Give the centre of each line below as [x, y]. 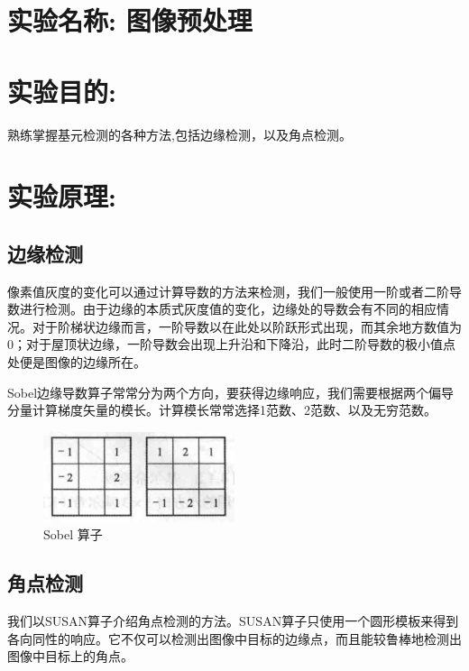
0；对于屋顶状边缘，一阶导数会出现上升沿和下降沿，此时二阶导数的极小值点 [231, 344]
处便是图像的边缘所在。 [77, 362]
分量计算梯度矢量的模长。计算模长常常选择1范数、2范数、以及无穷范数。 [222, 410]
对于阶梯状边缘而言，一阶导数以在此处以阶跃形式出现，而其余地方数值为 [247, 326]
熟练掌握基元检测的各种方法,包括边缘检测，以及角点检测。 [179, 134]
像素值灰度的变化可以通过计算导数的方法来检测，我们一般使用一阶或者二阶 [228, 291]
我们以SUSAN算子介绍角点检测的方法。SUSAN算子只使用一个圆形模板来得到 [233, 621]
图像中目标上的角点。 [70, 656]
